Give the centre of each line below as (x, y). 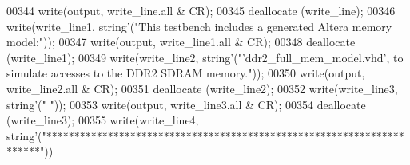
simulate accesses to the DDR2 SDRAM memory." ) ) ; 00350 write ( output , (186, 73)
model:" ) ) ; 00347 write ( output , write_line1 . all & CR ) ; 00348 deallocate (181, 42)
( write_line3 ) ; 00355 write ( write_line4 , (103, 120)
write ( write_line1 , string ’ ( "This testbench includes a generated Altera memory (199, 26)
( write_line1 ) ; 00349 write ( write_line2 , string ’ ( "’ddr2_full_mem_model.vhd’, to (205, 57)
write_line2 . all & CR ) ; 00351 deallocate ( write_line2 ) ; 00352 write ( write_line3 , (202, 88)
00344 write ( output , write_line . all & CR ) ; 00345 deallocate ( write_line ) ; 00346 (201, 10)
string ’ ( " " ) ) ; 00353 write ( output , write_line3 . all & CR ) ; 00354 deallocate (186, 104)
